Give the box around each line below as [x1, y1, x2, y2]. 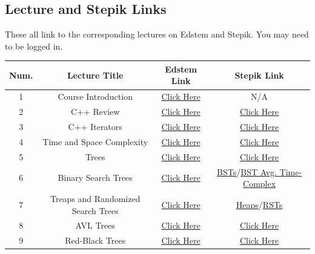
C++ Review [70, 105, 120, 118]
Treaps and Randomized [50, 192, 141, 204]
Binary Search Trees [58, 171, 133, 184]
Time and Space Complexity [42, 135, 148, 148]
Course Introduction [58, 90, 133, 103]
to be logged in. [5, 39, 63, 52]
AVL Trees [75, 219, 115, 232]
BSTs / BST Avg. [217, 165, 277, 178]
